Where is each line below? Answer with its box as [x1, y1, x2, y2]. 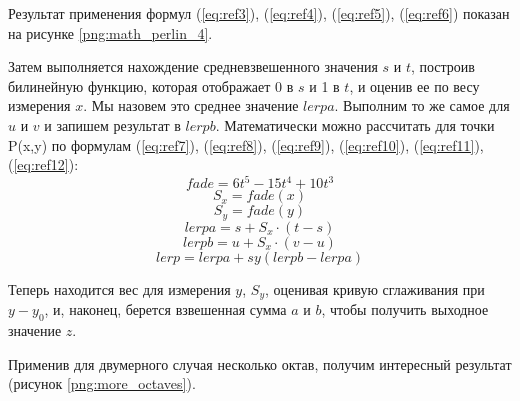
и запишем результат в [44, 114, 181, 135]
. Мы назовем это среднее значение [83, 95, 299, 116]
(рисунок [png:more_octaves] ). [8, 373, 196, 394]
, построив [410, 56, 475, 77]
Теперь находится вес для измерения [8, 278, 231, 299]
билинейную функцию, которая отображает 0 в [8, 75, 294, 96]
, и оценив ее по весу [349, 75, 480, 96]
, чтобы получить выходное [321, 299, 489, 320]
